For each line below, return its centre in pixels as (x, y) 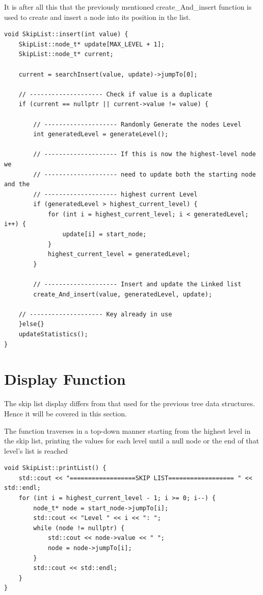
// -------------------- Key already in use (95, 314)
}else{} (31, 324)
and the (17, 184)
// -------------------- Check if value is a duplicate (115, 94)
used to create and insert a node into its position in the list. (98, 17)
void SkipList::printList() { (55, 468)
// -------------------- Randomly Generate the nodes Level (137, 124)
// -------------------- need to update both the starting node (144, 174)
